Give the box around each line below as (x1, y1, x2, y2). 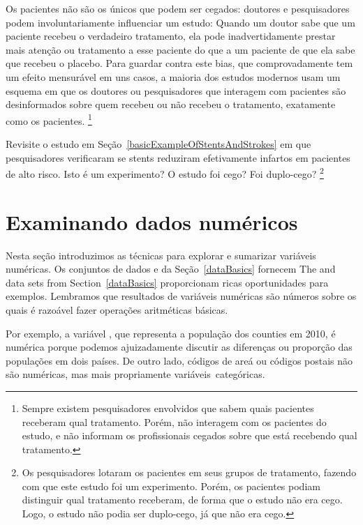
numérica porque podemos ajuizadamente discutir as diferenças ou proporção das (6, 340, 353, 354)
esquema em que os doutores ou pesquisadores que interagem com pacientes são (6, 83, 346, 98)
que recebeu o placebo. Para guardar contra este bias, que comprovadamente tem (6, 56, 353, 70)
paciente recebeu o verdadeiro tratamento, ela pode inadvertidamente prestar (6, 29, 336, 43)
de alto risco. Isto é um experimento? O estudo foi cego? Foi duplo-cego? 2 (6, 165, 324, 181)
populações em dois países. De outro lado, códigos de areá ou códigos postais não (6, 353, 353, 367)
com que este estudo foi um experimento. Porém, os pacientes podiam (22, 478, 320, 493)
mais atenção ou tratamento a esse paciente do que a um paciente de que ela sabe (6, 42, 355, 56)
